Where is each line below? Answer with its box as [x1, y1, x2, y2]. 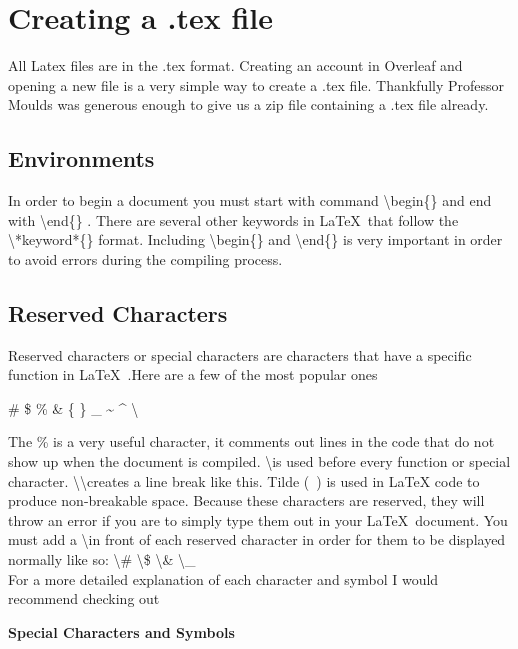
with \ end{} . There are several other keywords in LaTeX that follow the [8, 209, 459, 230]
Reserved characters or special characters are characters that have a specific [8, 344, 472, 365]
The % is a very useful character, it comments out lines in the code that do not [8, 431, 495, 452]
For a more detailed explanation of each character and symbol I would [8, 568, 439, 589]
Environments [8, 143, 155, 174]
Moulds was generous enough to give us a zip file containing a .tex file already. [8, 94, 489, 115]
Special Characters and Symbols [8, 621, 235, 642]
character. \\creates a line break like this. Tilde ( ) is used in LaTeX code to [8, 470, 480, 491]
